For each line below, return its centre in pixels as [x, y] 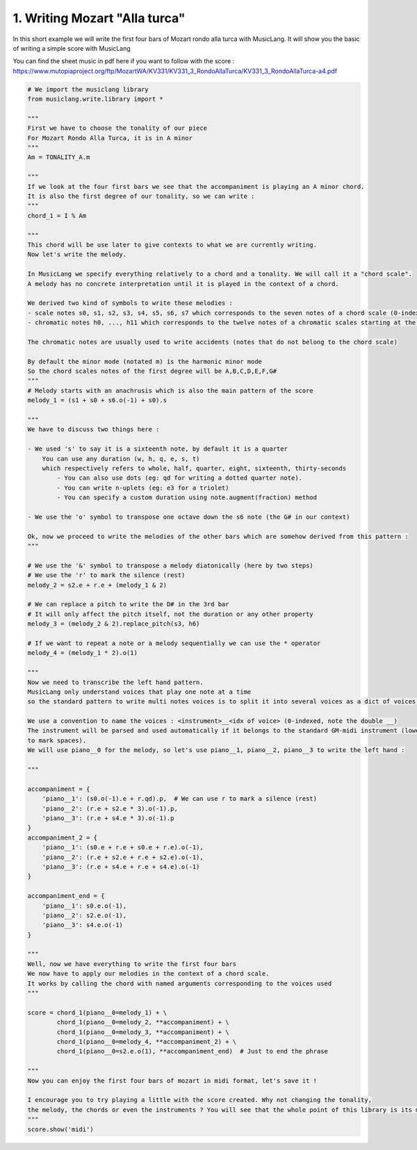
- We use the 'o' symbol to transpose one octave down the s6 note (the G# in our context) [189, 517]
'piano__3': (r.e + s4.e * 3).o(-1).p [108, 818]
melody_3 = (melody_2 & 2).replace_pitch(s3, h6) [114, 624]
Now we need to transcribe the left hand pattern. [116, 682]
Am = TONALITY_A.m [59, 157]
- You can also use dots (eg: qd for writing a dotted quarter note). [179, 478]
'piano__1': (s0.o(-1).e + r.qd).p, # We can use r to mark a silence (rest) [180, 799]
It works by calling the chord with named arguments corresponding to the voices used [180, 983]
